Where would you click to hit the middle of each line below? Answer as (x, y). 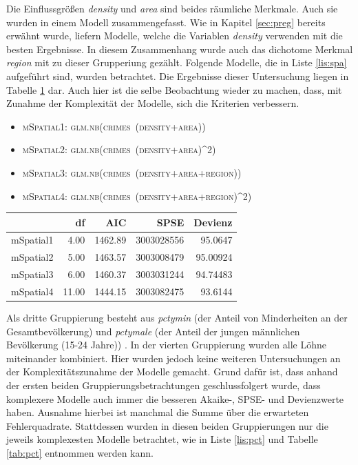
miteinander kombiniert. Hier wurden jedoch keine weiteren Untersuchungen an (173, 358)
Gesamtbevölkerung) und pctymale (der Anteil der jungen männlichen (153, 331)
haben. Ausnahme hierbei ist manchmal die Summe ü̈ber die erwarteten (158, 412)
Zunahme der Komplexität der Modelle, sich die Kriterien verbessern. (153, 103)
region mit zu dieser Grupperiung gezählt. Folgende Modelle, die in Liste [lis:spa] (177, 62)
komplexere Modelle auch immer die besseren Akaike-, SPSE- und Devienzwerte (175, 398)
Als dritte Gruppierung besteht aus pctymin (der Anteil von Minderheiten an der (177, 318)
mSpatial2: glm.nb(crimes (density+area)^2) (119, 149)
